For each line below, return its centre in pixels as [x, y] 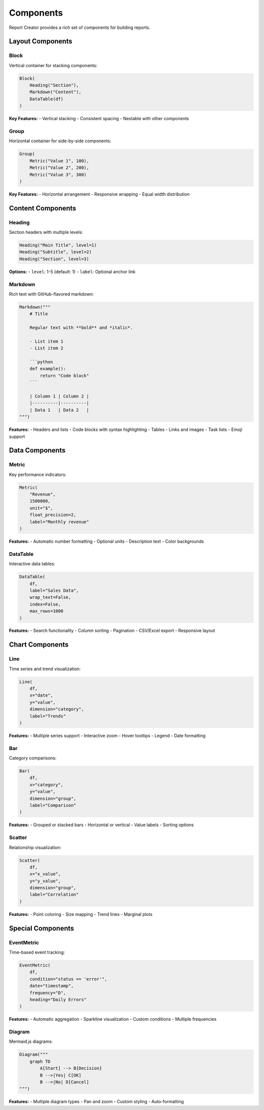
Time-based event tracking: [37, 952]
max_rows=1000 [46, 611]
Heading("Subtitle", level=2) [55, 252]
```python [41, 362]
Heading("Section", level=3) [54, 259]
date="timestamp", [52, 986]
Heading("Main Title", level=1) [58, 245]
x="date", [41, 695]
